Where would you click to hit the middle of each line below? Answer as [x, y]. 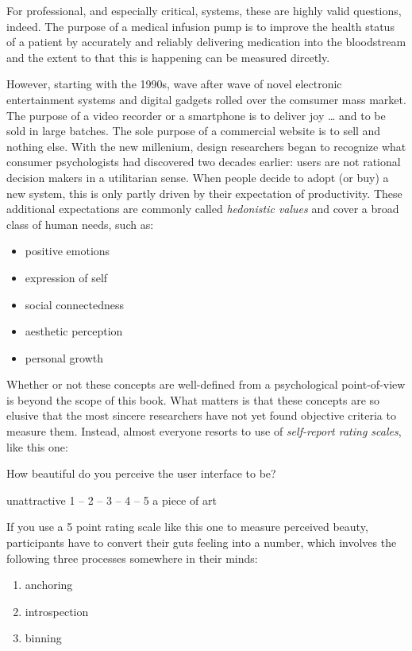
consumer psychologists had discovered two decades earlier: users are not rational [204, 162]
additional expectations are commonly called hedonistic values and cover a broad [203, 209]
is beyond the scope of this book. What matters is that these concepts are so [193, 399]
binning [43, 638]
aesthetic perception [74, 331]
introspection [57, 611]
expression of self [66, 277]
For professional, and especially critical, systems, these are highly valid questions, [204, 10]
